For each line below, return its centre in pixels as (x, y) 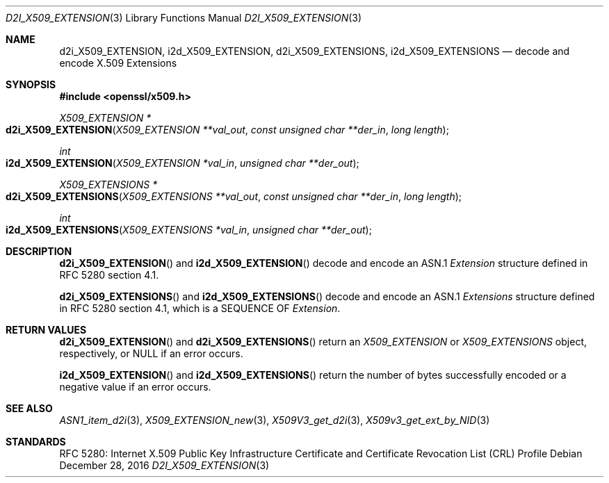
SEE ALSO (29, 408)
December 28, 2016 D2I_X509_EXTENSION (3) (164, 465)
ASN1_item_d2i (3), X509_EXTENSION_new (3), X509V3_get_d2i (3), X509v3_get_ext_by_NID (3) (275, 420)
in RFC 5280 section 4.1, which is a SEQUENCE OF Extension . (200, 308)
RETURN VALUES (46, 330)
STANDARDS (36, 442)
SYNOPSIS (31, 84)
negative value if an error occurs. (135, 387)
